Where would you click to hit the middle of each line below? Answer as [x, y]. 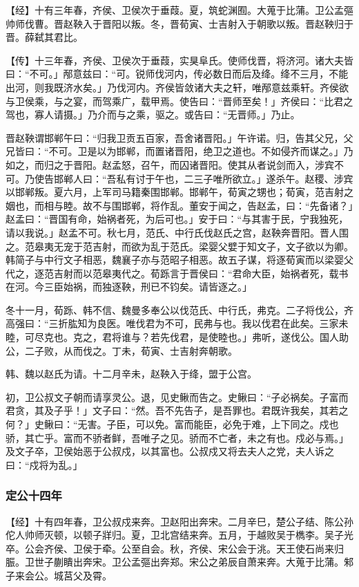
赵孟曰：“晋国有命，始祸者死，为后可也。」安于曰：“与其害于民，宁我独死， [177, 219]
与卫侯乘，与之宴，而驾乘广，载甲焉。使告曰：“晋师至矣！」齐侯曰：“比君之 [179, 101]
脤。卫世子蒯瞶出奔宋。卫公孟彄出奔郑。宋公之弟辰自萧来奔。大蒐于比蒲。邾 [179, 562]
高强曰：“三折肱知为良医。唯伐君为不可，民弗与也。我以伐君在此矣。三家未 [177, 323]
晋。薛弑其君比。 [44, 37]
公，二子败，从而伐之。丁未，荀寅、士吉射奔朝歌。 [122, 350]
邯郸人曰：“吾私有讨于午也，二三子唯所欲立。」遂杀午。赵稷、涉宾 [203, 178]
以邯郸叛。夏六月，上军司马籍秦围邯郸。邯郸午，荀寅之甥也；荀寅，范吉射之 [179, 192]
